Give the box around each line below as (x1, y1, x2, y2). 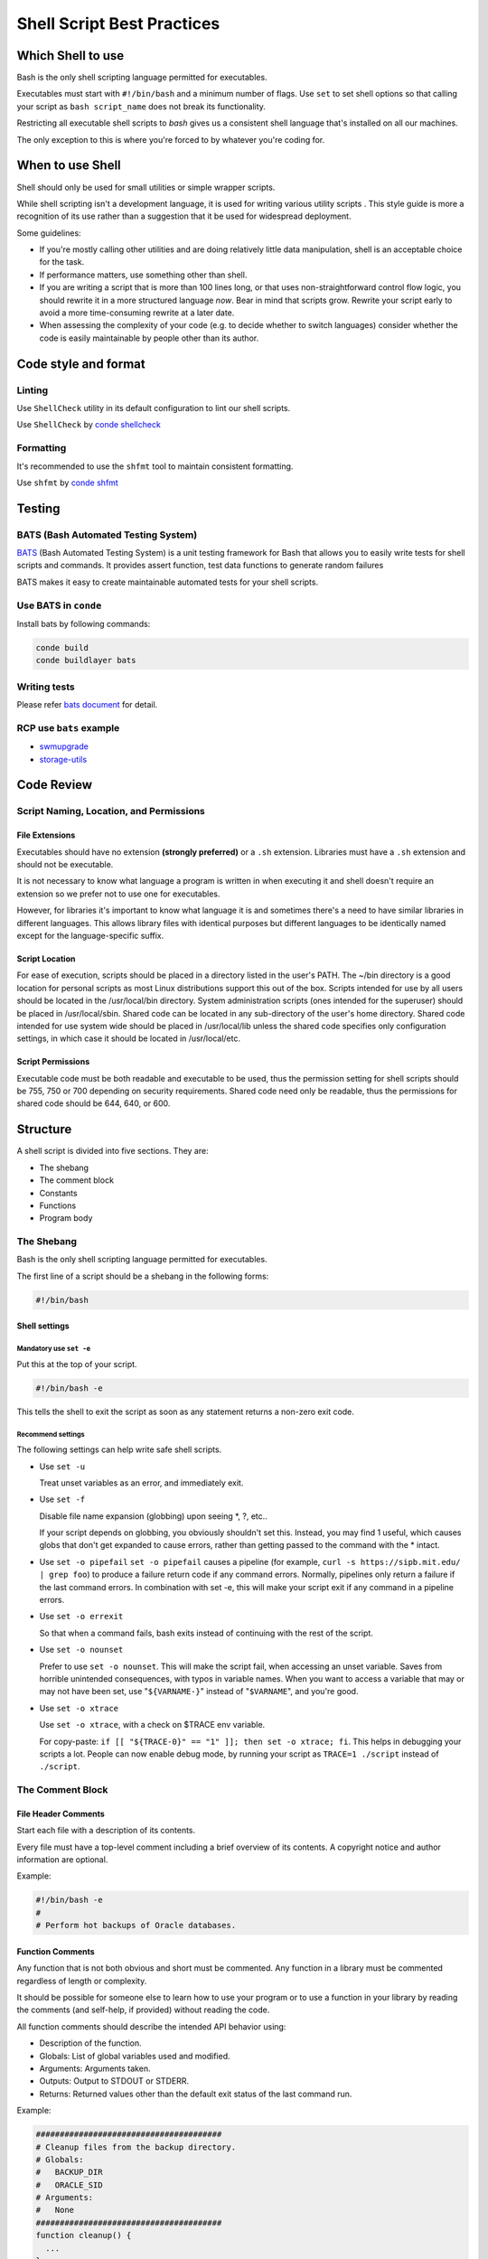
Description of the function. (39, 2038, 142, 2048)
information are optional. (16, 1854, 108, 1865)
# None (35, 2205, 75, 2216)
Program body (39, 1213, 93, 1223)
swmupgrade (39, 741, 89, 752)
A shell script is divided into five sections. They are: (16, 1146, 209, 1157)
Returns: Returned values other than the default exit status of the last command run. (39, 2088, 352, 2099)
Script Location (16, 953, 76, 964)
